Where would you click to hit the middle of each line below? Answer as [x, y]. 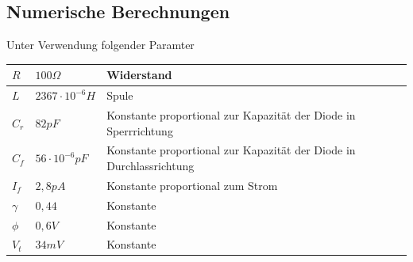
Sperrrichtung [140, 130]
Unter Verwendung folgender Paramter [100, 45]
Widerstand [139, 75]
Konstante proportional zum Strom [192, 185]
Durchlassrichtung [151, 166]
